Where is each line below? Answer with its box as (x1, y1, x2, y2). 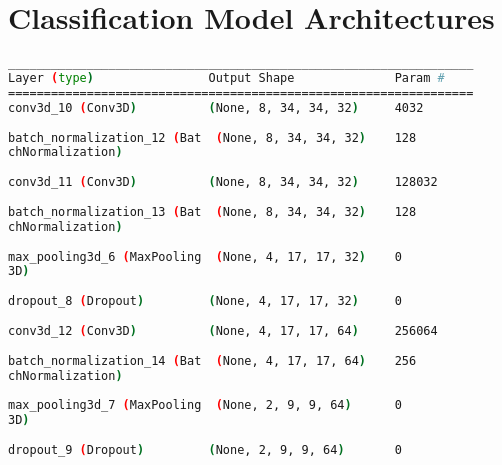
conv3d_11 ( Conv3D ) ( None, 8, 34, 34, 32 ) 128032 (8, 175, 438, 190)
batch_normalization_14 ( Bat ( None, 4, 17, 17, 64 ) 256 (8, 353, 417, 368)
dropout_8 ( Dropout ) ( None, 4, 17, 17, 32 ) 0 (8, 294, 402, 309)
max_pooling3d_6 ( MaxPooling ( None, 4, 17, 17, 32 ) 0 (8, 249, 402, 264)
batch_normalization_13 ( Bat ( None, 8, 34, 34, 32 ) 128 (8, 204, 417, 219)
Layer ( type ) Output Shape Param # (8, 71, 445, 85)
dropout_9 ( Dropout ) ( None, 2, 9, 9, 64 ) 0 (8, 442, 402, 457)
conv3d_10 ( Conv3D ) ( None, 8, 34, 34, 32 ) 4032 (8, 100, 424, 115)
